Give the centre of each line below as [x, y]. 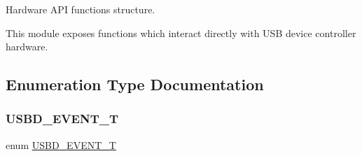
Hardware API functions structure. [81, 9]
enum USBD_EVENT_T [61, 144]
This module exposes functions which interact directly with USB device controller [181, 33]
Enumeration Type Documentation [135, 84]
